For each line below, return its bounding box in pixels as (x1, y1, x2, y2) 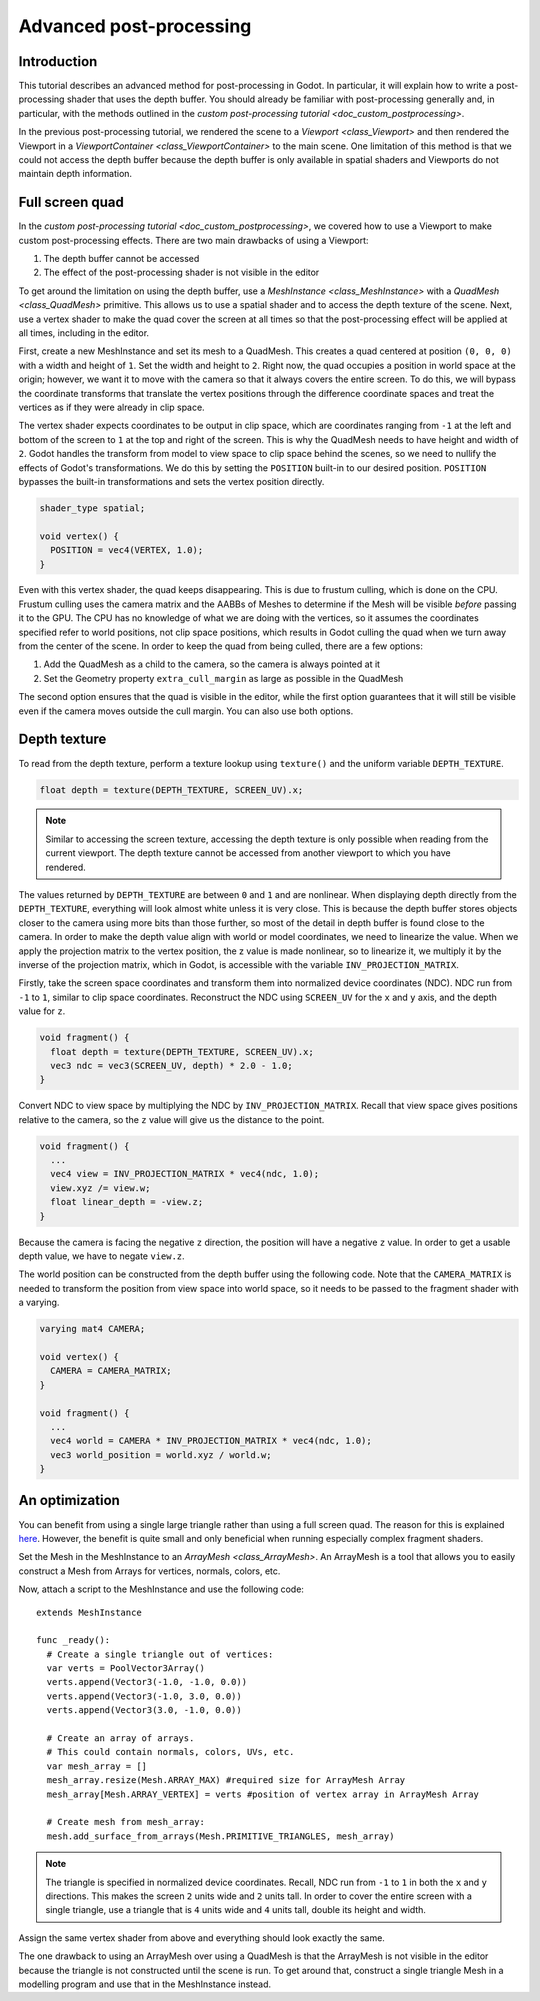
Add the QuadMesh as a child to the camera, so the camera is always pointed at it (43, 658, 380, 670)
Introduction (18, 53, 98, 70)
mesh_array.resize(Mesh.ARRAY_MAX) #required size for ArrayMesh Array (46, 1775, 406, 1786)
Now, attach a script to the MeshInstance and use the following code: (18, 1583, 305, 1595)
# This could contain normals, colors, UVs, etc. (46, 1746, 295, 1758)
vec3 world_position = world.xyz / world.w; (50, 1449, 272, 1460)
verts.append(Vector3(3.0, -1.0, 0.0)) (46, 1705, 242, 1716)
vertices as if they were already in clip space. (18, 401, 205, 413)
